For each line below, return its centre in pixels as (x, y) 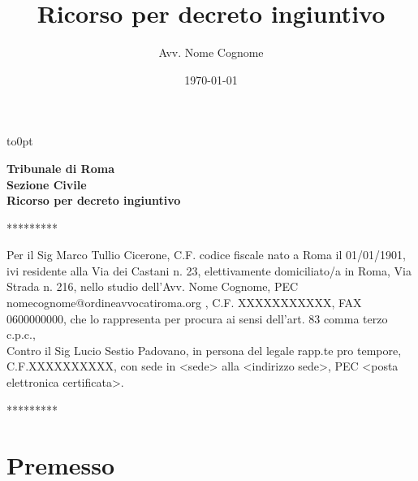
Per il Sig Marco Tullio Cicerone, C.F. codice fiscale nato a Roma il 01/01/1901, (206, 255)
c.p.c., (21, 334)
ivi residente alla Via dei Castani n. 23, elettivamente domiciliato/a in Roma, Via (209, 270)
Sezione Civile (47, 184)
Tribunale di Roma (60, 168)
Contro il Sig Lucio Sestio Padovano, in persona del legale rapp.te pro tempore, (204, 350)
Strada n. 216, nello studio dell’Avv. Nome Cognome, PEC (153, 286)
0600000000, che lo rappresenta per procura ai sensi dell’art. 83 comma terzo (197, 318)
